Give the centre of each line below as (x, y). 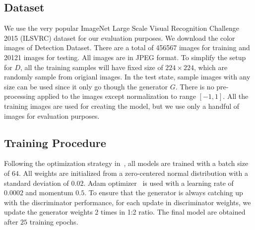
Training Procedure (55, 142)
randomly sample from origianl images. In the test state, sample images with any (127, 77)
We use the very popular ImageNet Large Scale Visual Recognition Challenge (122, 28)
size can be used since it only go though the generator (86, 86)
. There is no (195, 86)
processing (20, 96)
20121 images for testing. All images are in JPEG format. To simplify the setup (125, 57)
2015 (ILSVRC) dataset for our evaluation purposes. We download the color (120, 38)
